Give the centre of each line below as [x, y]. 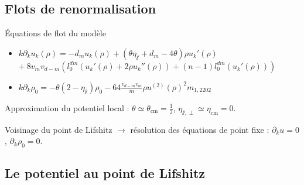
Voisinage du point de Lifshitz [59, 129]
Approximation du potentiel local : [67, 107]
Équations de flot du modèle [55, 33]
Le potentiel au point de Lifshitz [105, 173]
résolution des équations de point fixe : [200, 129]
